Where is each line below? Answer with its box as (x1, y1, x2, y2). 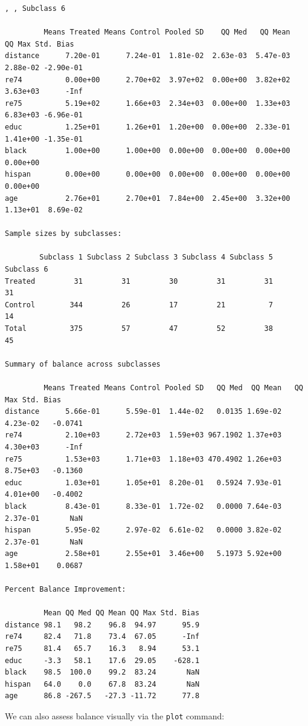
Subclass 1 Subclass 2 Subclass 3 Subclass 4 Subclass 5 (39, 253, 273, 262)
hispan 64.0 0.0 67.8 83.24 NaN (5, 679, 200, 688)
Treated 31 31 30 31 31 (5, 276, 273, 286)
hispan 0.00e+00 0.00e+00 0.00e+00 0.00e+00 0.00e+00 (5, 170, 290, 179)
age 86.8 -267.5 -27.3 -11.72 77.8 (5, 692, 200, 701)
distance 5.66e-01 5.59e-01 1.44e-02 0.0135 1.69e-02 (5, 407, 282, 416)
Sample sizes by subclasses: (5, 229, 122, 238)
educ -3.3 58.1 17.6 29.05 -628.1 (5, 656, 200, 665)
